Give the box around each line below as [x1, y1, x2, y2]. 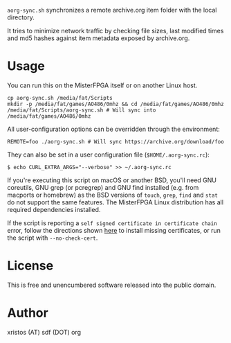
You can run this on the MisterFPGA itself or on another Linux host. [7, 81, 198, 89]
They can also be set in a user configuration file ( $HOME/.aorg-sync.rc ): [7, 150, 210, 159]
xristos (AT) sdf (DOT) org [7, 328, 82, 336]
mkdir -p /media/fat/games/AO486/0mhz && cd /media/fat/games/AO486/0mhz [7, 100, 225, 107]
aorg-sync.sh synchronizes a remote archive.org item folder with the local [7, 6, 217, 14]
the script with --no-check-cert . [7, 234, 98, 242]
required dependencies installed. [7, 205, 101, 213]
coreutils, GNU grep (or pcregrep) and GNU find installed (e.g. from [7, 183, 199, 191]
